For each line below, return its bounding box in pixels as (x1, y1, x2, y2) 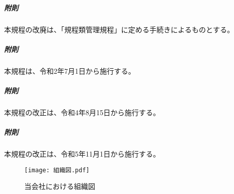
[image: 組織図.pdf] (24, 166, 90, 174)
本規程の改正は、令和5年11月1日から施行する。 (4, 149, 160, 159)
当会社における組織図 (24, 181, 95, 191)
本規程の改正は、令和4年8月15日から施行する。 (4, 107, 160, 117)
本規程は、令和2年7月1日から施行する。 (4, 65, 135, 76)
